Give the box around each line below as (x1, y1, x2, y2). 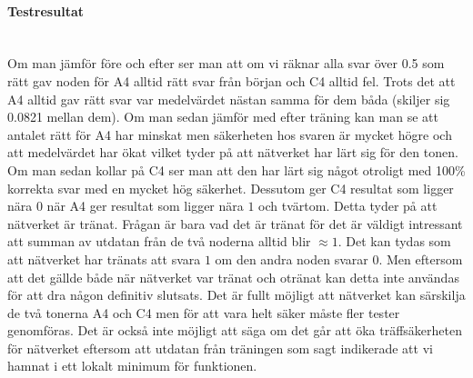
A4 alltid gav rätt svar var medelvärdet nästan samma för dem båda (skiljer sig (7, 89, 450, 108)
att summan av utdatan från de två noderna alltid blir (7, 232, 311, 251)
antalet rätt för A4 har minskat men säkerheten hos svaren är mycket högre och (7, 124, 452, 144)
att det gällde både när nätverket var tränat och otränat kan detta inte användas (7, 267, 459, 286)
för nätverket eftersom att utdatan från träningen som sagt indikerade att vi (7, 338, 433, 357)
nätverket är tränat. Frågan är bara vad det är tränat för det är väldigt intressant (7, 214, 463, 233)
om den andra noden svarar (215, 249, 368, 268)
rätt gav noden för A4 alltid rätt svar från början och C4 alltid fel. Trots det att (7, 71, 456, 90)
